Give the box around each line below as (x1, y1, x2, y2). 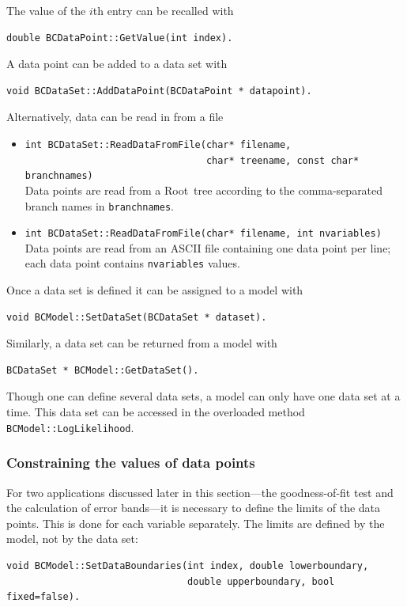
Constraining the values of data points (6, 453, 255, 472)
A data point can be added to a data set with (6, 55, 228, 72)
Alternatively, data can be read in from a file (6, 108, 224, 125)
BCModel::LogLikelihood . (6, 419, 134, 435)
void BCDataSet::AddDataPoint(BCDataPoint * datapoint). (6, 85, 312, 97)
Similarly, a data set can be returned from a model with (6, 335, 277, 351)
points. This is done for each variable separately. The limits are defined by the (6, 514, 385, 531)
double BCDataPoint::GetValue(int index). (6, 32, 233, 44)
